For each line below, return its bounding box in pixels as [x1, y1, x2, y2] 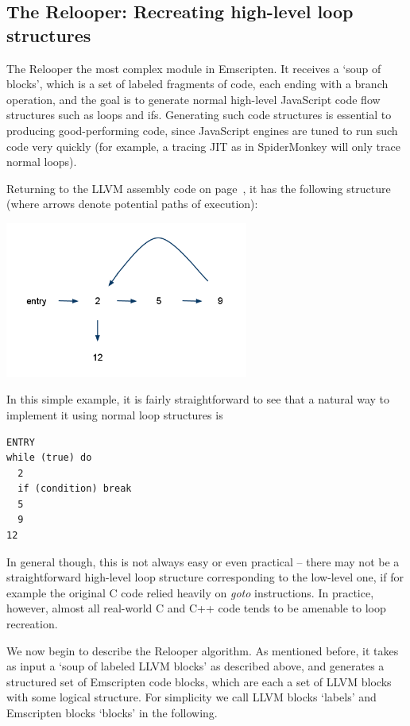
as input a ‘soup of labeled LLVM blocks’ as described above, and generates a [6, 658, 385, 674]
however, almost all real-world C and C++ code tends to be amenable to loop [6, 600, 386, 616]
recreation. [6, 616, 58, 632]
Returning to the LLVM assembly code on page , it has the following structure [6, 180, 391, 196]
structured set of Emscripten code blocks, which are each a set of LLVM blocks [6, 673, 392, 689]
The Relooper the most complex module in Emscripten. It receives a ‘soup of [6, 60, 381, 76]
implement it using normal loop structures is [6, 406, 223, 423]
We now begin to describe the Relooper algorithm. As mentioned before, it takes [6, 642, 399, 658]
